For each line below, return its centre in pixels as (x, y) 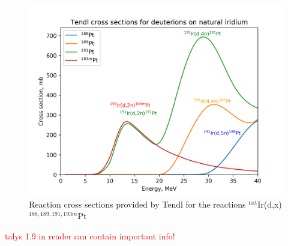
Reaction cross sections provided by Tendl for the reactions (137, 204)
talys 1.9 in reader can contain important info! (90, 235)
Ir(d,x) (270, 204)
